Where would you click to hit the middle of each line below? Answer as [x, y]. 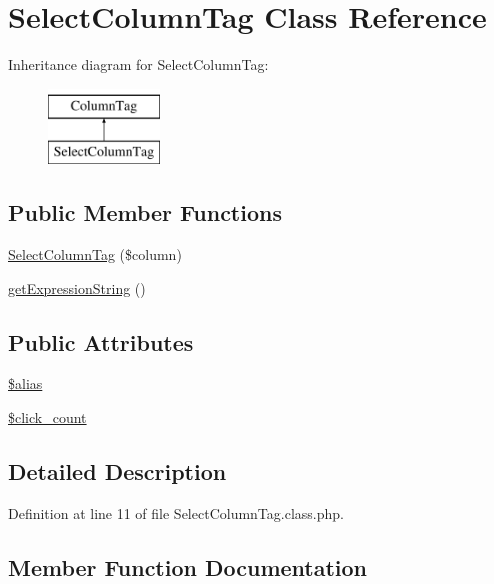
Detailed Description [117, 471]
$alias [25, 383]
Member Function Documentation [188, 566]
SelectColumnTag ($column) [95, 254]
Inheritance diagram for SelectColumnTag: [138, 64]
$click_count [47, 417]
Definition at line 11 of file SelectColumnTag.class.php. [176, 512]
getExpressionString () [77, 287]
